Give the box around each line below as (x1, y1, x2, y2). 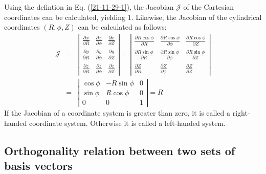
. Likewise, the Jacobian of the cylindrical (131, 11, 262, 22)
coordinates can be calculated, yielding (4, 11, 125, 22)
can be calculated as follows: (78, 21, 167, 32)
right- (232, 107, 250, 118)
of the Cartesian (183, 2, 234, 12)
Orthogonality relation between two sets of (4, 143, 235, 159)
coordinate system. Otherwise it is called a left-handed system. (29, 118, 226, 128)
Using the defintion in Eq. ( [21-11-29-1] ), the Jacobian (4, 2, 174, 12)
